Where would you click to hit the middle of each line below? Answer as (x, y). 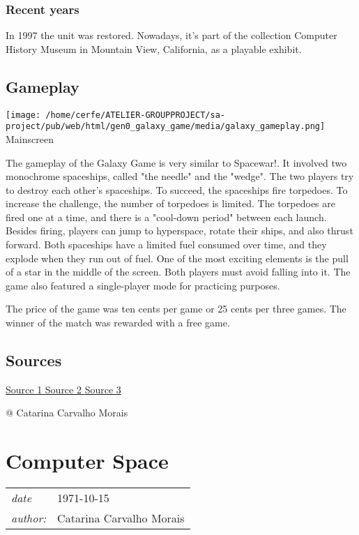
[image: (23, 115)
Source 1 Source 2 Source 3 (63, 389)
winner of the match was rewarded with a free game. (118, 323)
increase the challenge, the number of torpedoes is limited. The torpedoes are (170, 203)
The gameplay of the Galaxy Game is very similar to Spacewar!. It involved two (176, 162)
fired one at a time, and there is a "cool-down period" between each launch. (166, 217)
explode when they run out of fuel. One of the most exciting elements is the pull (177, 258)
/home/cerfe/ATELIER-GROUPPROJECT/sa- (135, 115)
